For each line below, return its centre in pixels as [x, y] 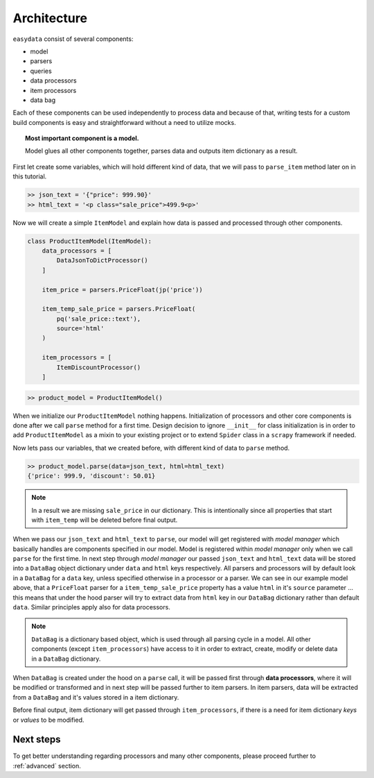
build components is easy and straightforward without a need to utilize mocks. [124, 122]
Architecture [50, 18]
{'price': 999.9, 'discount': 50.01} [91, 476]
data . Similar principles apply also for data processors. [92, 607]
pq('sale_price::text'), [99, 319]
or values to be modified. [48, 720]
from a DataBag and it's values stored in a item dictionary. [96, 697]
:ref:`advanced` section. [47, 766]
